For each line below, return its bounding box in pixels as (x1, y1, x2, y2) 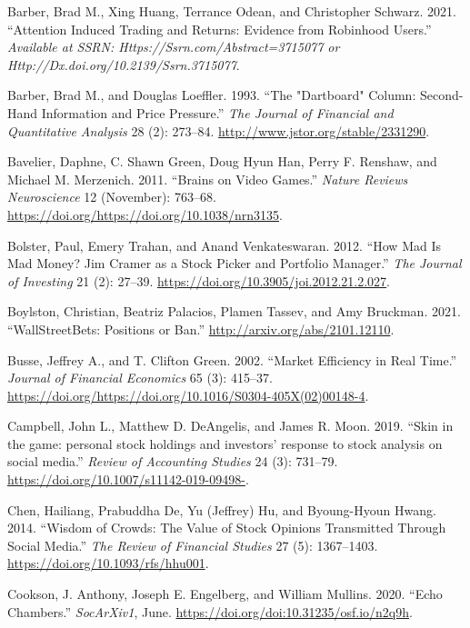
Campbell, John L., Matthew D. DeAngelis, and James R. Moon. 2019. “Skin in (7, 416, 454, 435)
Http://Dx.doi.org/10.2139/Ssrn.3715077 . (7, 55, 240, 74)
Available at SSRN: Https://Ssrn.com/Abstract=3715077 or (7, 37, 340, 56)
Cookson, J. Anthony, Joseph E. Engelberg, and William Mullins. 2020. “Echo (7, 584, 443, 603)
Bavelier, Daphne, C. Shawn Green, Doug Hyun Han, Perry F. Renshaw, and (7, 152, 437, 171)
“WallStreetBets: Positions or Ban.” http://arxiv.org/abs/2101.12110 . (7, 319, 395, 338)
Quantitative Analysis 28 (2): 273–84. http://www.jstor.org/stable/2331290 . (7, 121, 430, 140)
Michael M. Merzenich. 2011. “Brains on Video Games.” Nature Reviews (7, 169, 408, 188)
